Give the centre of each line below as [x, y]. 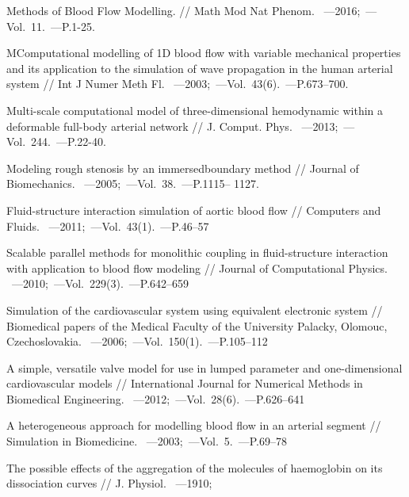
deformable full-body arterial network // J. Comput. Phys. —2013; [172, 126]
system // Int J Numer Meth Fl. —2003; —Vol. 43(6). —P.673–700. [178, 84]
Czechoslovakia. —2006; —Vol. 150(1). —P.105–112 [137, 341]
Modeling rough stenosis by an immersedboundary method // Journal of [183, 168]
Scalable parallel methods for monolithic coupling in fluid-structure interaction [197, 252]
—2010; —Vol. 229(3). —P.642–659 [100, 283]
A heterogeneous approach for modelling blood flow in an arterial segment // [194, 425]
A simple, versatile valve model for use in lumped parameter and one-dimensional [204, 367]
